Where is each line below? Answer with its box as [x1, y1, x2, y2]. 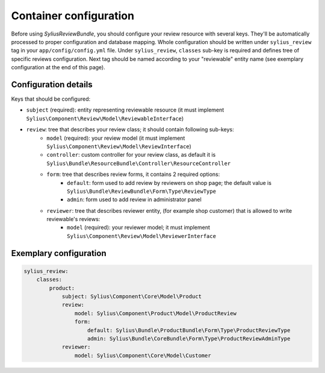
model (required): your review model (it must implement [46, 134, 185, 142]
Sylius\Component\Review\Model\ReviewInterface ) [46, 142, 192, 150]
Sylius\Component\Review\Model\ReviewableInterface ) [26, 114, 184, 122]
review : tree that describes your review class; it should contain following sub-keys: [26, 126, 234, 133]
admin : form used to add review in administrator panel [67, 196, 202, 203]
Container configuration [11, 9, 135, 22]
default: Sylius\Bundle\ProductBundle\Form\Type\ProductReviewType [87, 327, 291, 334]
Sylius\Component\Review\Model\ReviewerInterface [67, 233, 217, 239]
